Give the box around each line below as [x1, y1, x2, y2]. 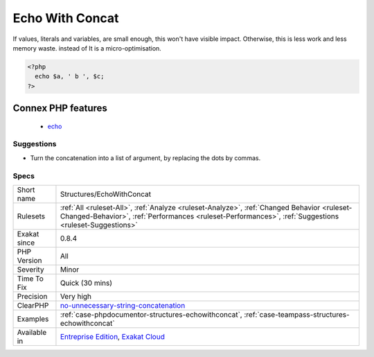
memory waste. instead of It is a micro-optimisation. [12, 44, 162, 52]
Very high [60, 291, 92, 301]
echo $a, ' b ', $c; [35, 73, 105, 80]
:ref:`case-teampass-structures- [243, 309, 350, 319]
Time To [17, 274, 44, 284]
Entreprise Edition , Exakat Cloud [60, 331, 166, 341]
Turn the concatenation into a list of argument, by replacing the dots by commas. [30, 153, 261, 162]
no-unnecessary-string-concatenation [60, 300, 186, 310]
